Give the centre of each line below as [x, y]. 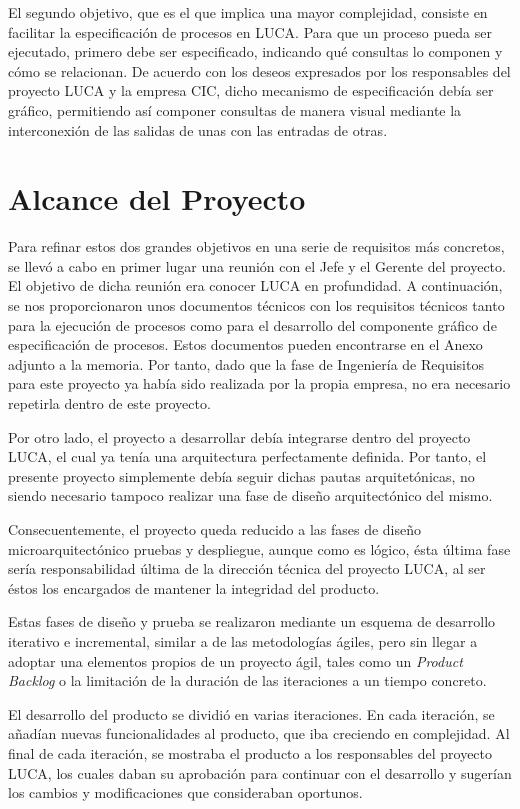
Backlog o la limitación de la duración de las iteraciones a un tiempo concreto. [247, 680]
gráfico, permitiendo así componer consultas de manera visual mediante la [235, 109]
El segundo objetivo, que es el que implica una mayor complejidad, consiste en [248, 12]
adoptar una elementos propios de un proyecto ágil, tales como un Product [235, 660]
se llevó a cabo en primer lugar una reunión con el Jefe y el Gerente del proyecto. [257, 265]
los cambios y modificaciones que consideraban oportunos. [185, 792]
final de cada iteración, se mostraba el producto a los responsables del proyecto [250, 752]
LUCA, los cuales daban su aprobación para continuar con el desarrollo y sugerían [260, 772]
